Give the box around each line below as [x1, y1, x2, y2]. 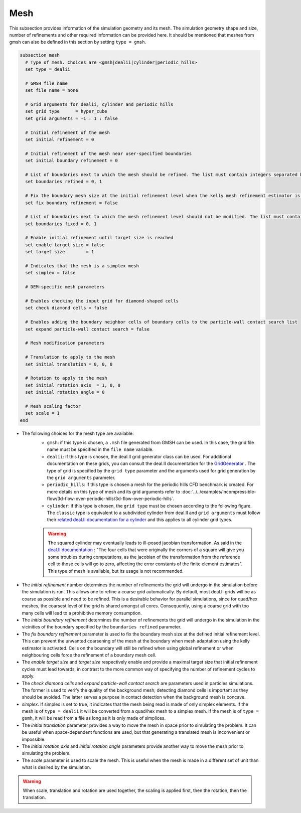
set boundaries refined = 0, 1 [25, 179, 102, 185]
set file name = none [25, 88, 79, 93]
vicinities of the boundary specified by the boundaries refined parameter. [22, 624, 182, 630]
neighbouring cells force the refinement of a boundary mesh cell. [22, 652, 157, 658]
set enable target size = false [25, 242, 105, 248]
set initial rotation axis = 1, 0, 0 [25, 382, 120, 388]
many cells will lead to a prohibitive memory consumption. [22, 610, 142, 616]
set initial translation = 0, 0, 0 [25, 361, 113, 367]
